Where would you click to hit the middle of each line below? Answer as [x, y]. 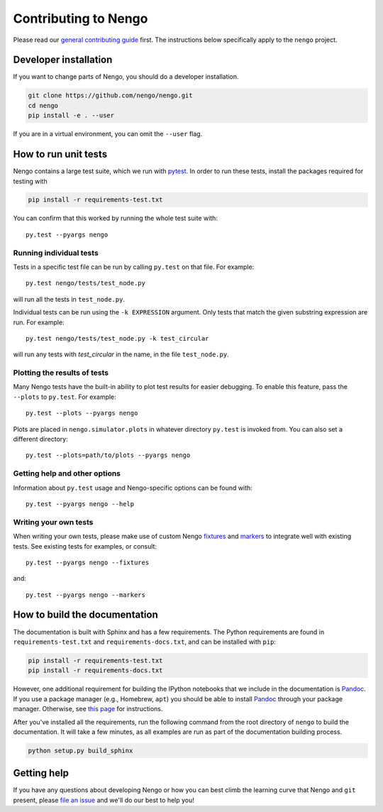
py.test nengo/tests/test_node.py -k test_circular [117, 338]
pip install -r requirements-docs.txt [95, 670]
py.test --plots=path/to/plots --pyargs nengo [108, 455]
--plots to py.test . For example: [65, 397]
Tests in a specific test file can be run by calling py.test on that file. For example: [134, 267]
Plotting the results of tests [61, 373]
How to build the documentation [86, 615]
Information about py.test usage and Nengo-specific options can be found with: [133, 488]
